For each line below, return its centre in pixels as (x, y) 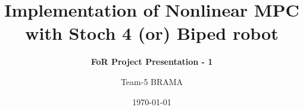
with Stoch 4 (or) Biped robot (152, 33)
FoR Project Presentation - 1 (152, 62)
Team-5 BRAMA (152, 81)
